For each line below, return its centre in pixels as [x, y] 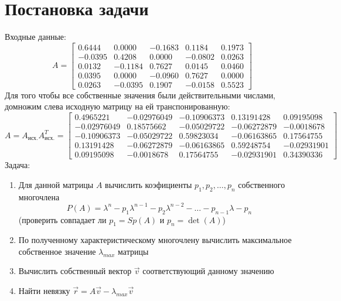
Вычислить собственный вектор [75, 271]
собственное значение [57, 251]
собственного [262, 184]
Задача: [18, 165]
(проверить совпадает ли [62, 219]
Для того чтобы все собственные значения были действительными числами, [140, 95]
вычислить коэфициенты [149, 184]
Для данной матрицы [56, 184]
